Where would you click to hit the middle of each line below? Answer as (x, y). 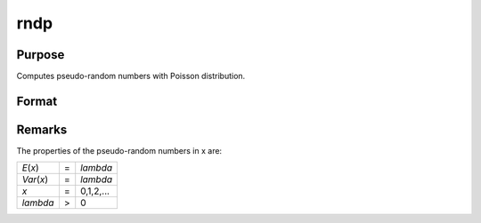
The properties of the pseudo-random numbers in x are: (119, 150)
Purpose (41, 55)
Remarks (42, 129)
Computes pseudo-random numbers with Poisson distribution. (131, 76)
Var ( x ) (35, 179)
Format (37, 101)
